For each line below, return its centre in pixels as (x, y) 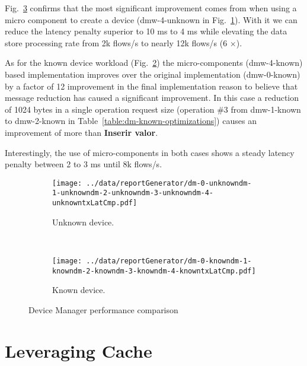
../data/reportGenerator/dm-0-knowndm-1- (169, 261)
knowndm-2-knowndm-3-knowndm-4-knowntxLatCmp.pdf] (154, 271)
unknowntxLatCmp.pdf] (95, 203)
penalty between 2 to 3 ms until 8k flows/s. (84, 164)
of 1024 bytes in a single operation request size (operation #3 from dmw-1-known (153, 109)
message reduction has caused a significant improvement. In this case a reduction (152, 98)
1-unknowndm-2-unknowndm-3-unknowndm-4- (133, 193)
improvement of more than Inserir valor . (81, 132)
